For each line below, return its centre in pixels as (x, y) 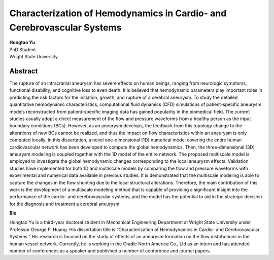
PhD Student (23, 49)
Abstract (24, 71)
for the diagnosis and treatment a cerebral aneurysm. (65, 204)
